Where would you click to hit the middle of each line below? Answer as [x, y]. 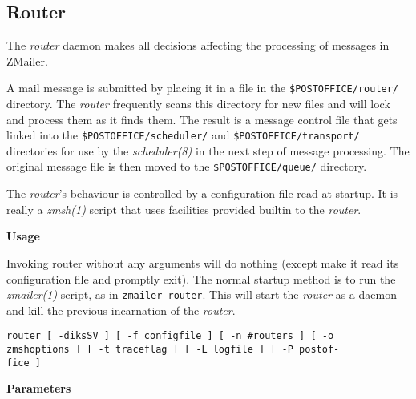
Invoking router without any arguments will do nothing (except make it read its [203, 262]
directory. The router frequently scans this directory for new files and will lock [198, 104]
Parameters [39, 388]
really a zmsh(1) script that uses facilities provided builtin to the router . [184, 209]
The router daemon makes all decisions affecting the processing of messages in [198, 45]
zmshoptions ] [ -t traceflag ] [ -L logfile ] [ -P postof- [173, 350]
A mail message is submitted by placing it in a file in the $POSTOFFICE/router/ [203, 88]
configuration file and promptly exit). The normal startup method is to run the [201, 278]
